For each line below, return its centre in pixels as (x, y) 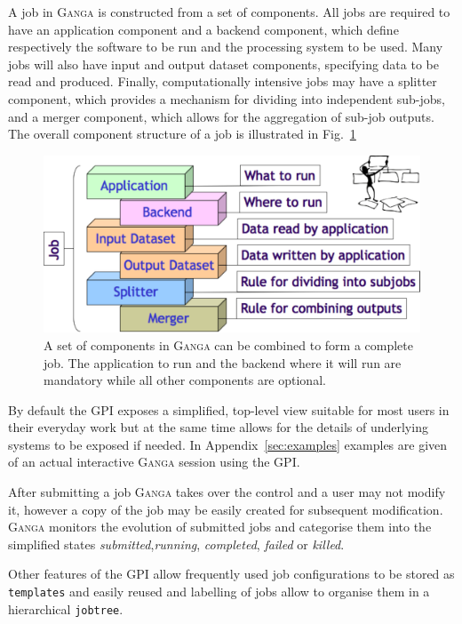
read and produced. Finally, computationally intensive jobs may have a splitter (223, 81)
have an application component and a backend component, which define (203, 29)
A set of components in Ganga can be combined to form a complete (228, 344)
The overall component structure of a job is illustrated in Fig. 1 (182, 134)
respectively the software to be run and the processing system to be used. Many (226, 47)
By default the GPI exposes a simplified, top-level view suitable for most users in (229, 409)
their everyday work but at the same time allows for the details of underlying (218, 427)
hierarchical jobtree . (66, 608)
